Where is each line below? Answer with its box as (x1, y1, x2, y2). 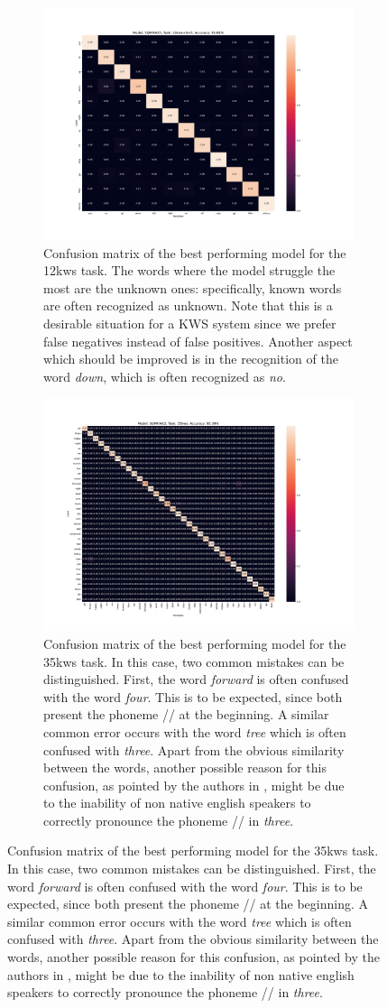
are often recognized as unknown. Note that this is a (43, 296, 333, 315)
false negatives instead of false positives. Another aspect (43, 331, 353, 350)
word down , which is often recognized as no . (43, 366, 286, 385)
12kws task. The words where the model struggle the (43, 261, 336, 280)
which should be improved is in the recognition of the (43, 349, 338, 368)
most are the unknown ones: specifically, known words (43, 278, 342, 297)
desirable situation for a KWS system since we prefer (43, 313, 336, 332)
